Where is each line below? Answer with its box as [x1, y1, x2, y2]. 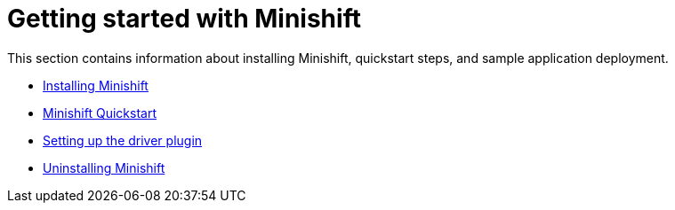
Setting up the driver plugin [43, 132, 203, 148]
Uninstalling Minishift [43, 159, 165, 175]
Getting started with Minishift [7, 4, 361, 34]
